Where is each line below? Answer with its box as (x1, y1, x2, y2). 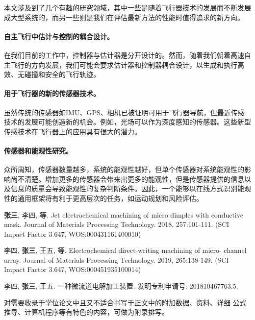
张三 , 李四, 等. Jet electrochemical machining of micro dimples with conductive (4, 209, 243, 220)
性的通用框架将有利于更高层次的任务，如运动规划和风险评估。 (4, 193, 203, 203)
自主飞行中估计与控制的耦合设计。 (4, 31, 114, 41)
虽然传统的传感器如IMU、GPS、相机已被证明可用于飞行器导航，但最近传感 (4, 107, 245, 117)
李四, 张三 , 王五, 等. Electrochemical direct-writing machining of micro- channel (4, 245, 247, 255)
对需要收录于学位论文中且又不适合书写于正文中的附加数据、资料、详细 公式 (4, 297, 247, 307)
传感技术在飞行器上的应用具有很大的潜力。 (4, 126, 141, 136)
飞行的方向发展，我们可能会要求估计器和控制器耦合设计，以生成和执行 (10, 59, 237, 70)
